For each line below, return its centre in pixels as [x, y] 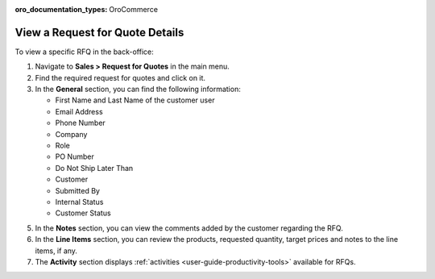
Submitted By [78, 190]
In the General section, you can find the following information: [138, 90]
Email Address [79, 111]
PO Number [75, 156]
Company [71, 134]
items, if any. [56, 251]
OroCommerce [134, 9]
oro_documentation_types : [61, 9]
